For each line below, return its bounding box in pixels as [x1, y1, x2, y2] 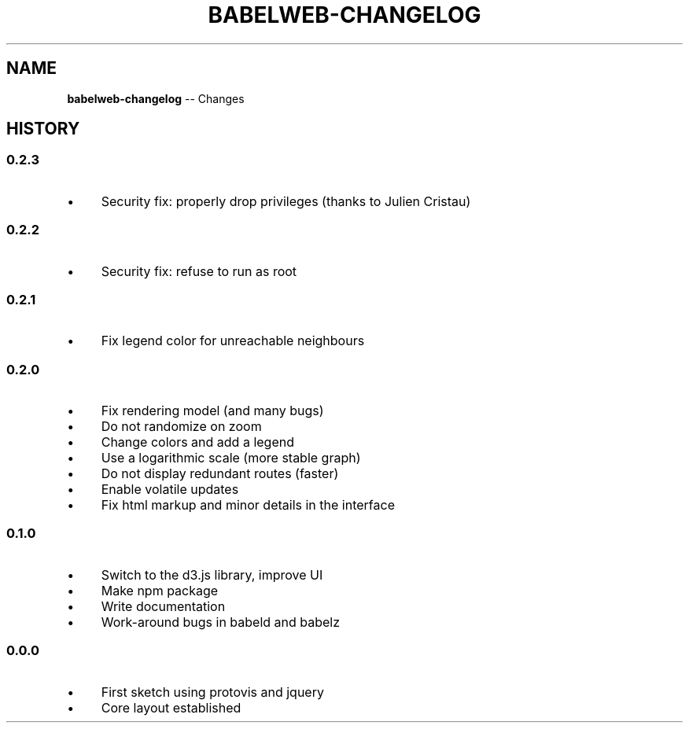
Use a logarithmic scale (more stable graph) [101, 450, 361, 466]
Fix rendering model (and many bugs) [101, 403, 324, 419]
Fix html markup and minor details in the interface [101, 497, 395, 514]
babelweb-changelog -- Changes [67, 91, 245, 105]
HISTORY [6, 119, 80, 139]
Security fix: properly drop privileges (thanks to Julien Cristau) [101, 193, 471, 209]
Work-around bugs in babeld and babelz [101, 613, 341, 630]
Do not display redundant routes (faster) [101, 466, 339, 482]
